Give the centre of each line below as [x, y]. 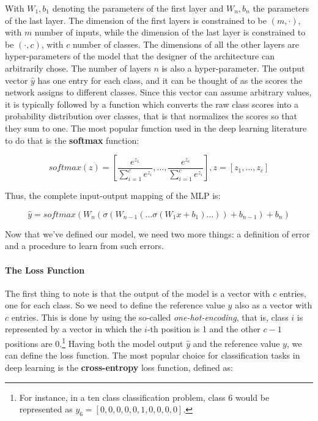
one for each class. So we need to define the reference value [115, 305]
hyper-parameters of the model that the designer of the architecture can [140, 56]
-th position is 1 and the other [204, 329]
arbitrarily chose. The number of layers [78, 68]
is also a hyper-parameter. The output [233, 68]
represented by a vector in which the [73, 329]
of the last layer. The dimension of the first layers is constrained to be [136, 20]
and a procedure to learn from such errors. [84, 246]
